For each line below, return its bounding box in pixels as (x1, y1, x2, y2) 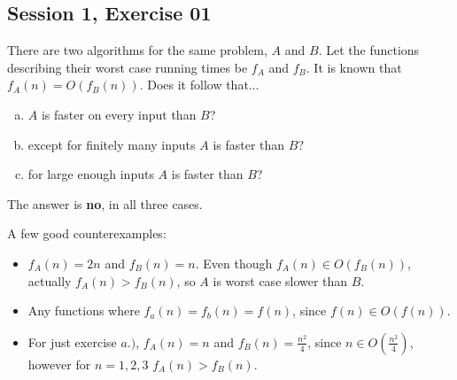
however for (27, 354, 91, 373)
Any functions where (27, 301, 140, 320)
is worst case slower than (213, 271, 348, 290)
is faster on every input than (41, 105, 197, 123)
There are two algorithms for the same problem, (7, 41, 267, 59)
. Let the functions (318, 41, 420, 59)
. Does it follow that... (139, 75, 259, 94)
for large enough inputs (27, 165, 154, 183)
